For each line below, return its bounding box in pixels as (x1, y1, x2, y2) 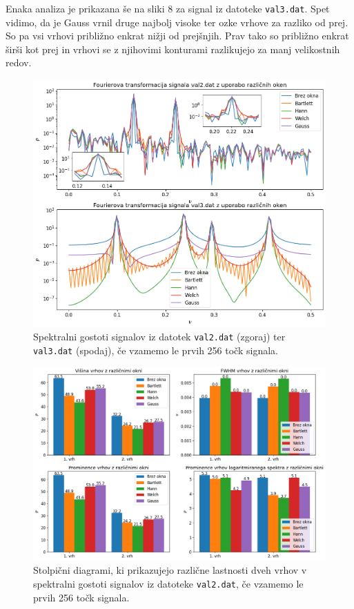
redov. (6, 55, 32, 70)
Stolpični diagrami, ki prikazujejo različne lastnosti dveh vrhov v (33, 563, 307, 577)
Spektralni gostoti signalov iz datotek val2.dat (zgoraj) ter (33, 329, 286, 344)
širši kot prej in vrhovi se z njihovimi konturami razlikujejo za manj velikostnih (6, 41, 340, 56)
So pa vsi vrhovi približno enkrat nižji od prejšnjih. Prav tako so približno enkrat (6, 28, 349, 43)
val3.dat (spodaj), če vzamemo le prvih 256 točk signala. (33, 342, 278, 357)
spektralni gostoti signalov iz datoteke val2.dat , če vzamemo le (33, 576, 304, 590)
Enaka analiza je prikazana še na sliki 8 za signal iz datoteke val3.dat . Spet (6, 1, 330, 15)
